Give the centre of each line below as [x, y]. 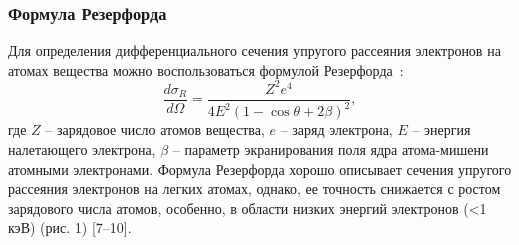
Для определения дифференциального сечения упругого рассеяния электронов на [254, 50]
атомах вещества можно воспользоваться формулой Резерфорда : [206, 69]
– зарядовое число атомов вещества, [155, 129]
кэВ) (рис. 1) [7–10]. [70, 227]
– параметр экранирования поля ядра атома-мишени [330, 148]
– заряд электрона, [336, 129]
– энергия [441, 129]
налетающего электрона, [82, 148]
